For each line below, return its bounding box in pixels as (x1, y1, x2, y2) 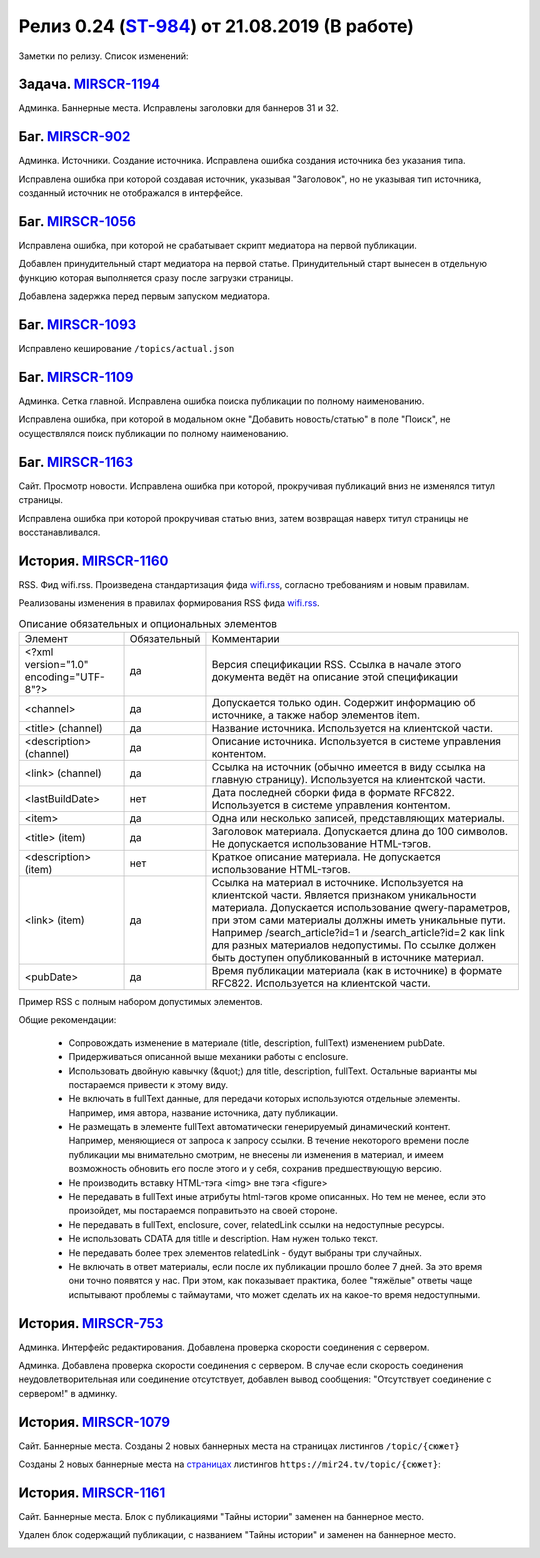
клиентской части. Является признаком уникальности (211, 888, 477, 902)
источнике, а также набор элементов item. (211, 708, 420, 722)
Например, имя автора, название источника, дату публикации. (68, 1106, 339, 1119)
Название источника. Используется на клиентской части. (211, 721, 494, 735)
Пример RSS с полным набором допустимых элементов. (18, 995, 264, 1007)
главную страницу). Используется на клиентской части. (211, 772, 486, 786)
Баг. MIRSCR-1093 (18, 316, 137, 334)
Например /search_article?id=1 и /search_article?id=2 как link (211, 925, 505, 939)
